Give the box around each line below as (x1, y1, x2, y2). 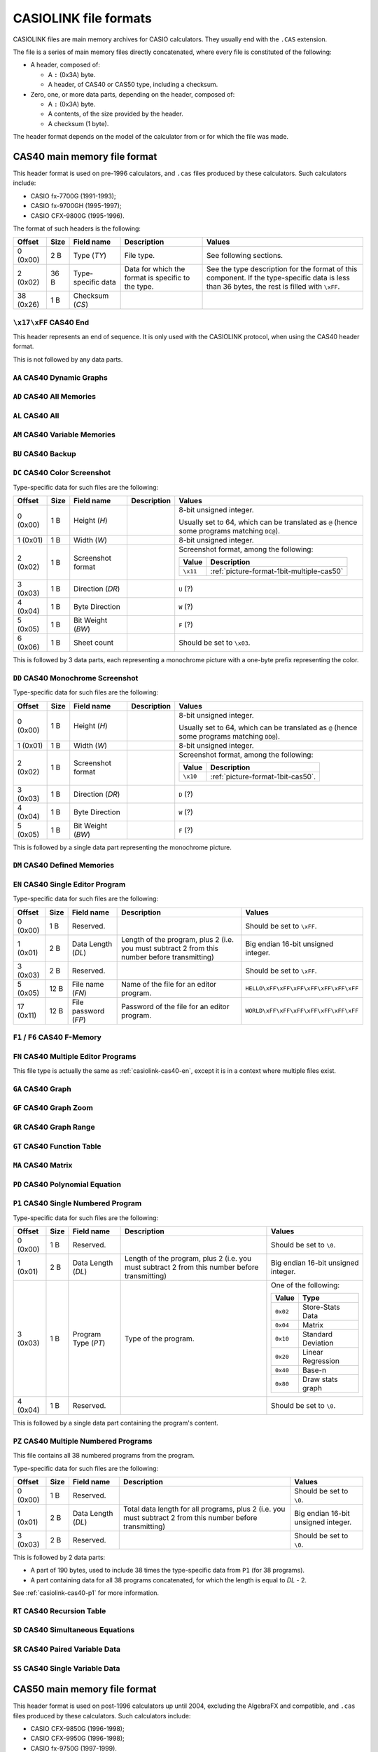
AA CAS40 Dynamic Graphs (13, 372, 108, 382)
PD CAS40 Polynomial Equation (13, 1179, 122, 1189)
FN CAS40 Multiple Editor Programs (13, 1051, 136, 1061)
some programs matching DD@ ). (178, 731, 280, 741)
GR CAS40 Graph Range (13, 1122, 95, 1132)
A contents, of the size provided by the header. (48, 109, 183, 118)
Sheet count (73, 638, 114, 648)
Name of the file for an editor (121, 979, 217, 989)
